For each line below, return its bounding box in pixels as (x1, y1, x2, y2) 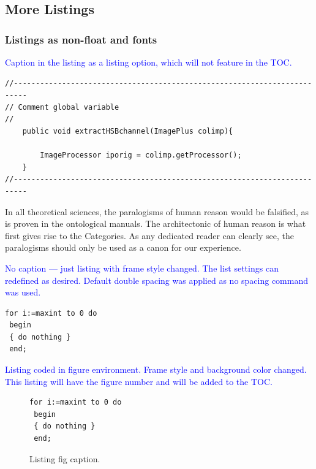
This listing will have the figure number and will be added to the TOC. (5, 375, 273, 387)
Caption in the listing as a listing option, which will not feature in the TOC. (5, 56, 292, 68)
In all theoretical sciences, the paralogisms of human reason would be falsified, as (5, 205, 309, 218)
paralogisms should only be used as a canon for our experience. (5, 241, 241, 254)
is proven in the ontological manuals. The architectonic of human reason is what (5, 217, 306, 230)
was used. (5, 286, 41, 299)
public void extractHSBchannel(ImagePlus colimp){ (22, 126, 233, 135)
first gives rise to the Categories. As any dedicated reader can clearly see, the (5, 229, 294, 242)
